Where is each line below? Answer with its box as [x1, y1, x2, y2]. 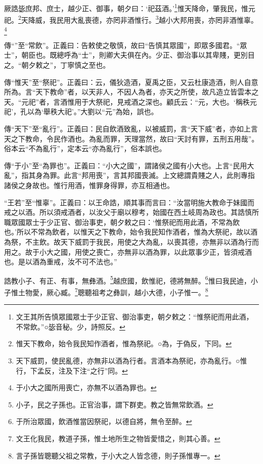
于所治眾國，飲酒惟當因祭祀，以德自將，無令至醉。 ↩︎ [16, 416, 192, 427]
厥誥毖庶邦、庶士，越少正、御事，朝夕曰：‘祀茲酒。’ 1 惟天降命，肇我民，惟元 [4, 2, 255, 13]
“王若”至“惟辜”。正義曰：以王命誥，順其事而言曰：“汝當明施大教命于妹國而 [4, 197, 255, 207]
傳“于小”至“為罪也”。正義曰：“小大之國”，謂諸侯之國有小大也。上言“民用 [4, 160, 247, 170]
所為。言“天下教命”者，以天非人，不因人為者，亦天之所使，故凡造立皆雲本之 [4, 86, 259, 97]
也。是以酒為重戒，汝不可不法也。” [4, 256, 117, 267]
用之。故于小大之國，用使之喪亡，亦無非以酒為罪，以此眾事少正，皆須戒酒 [4, 246, 252, 257]
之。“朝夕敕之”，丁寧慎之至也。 [4, 60, 110, 70]
